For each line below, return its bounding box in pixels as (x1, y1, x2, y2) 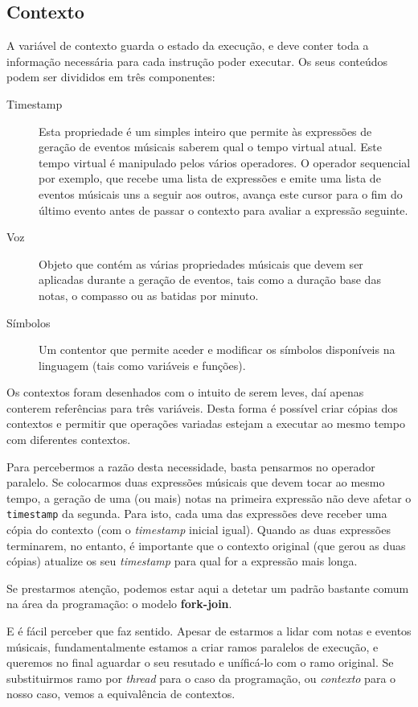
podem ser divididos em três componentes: (6, 68, 215, 85)
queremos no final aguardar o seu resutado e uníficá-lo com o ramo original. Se (6, 654, 394, 671)
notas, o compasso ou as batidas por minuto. (39, 286, 259, 303)
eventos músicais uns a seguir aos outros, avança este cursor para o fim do (39, 185, 403, 202)
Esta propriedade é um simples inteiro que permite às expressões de (39, 122, 372, 139)
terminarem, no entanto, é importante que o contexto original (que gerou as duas (6, 536, 406, 553)
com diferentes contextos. (6, 431, 131, 448)
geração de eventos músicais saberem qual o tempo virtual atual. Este (39, 138, 382, 155)
